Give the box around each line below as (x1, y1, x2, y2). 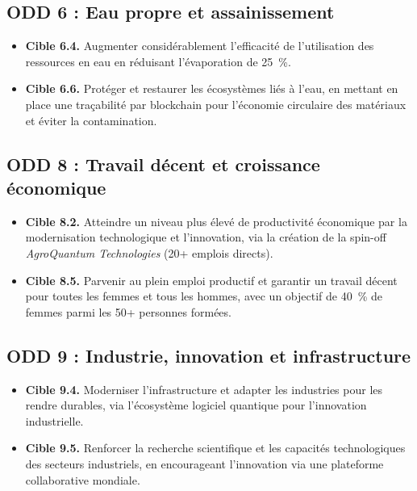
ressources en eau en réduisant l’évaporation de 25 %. (25, 52, 291, 69)
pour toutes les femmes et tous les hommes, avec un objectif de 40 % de (25, 287, 382, 304)
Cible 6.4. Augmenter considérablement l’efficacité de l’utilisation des (25, 37, 374, 54)
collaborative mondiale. (25, 471, 140, 488)
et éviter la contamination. (25, 111, 157, 128)
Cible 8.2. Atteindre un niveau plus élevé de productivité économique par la (25, 212, 407, 229)
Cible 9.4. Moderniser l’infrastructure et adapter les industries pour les (25, 380, 383, 397)
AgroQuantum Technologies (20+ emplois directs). (25, 244, 273, 261)
